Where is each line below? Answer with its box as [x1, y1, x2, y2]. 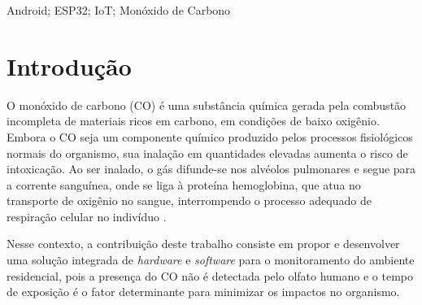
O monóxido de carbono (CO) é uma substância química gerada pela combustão [7, 96, 407, 113]
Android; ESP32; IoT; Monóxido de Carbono [7, 2, 231, 18]
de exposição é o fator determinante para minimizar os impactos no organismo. [7, 283, 400, 300]
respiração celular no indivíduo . [7, 207, 167, 224]
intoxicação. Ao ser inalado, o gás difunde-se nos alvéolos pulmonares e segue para [7, 160, 416, 177]
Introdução [7, 49, 132, 82]
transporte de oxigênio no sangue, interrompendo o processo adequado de [7, 192, 372, 209]
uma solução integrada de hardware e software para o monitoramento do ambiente [7, 251, 415, 268]
